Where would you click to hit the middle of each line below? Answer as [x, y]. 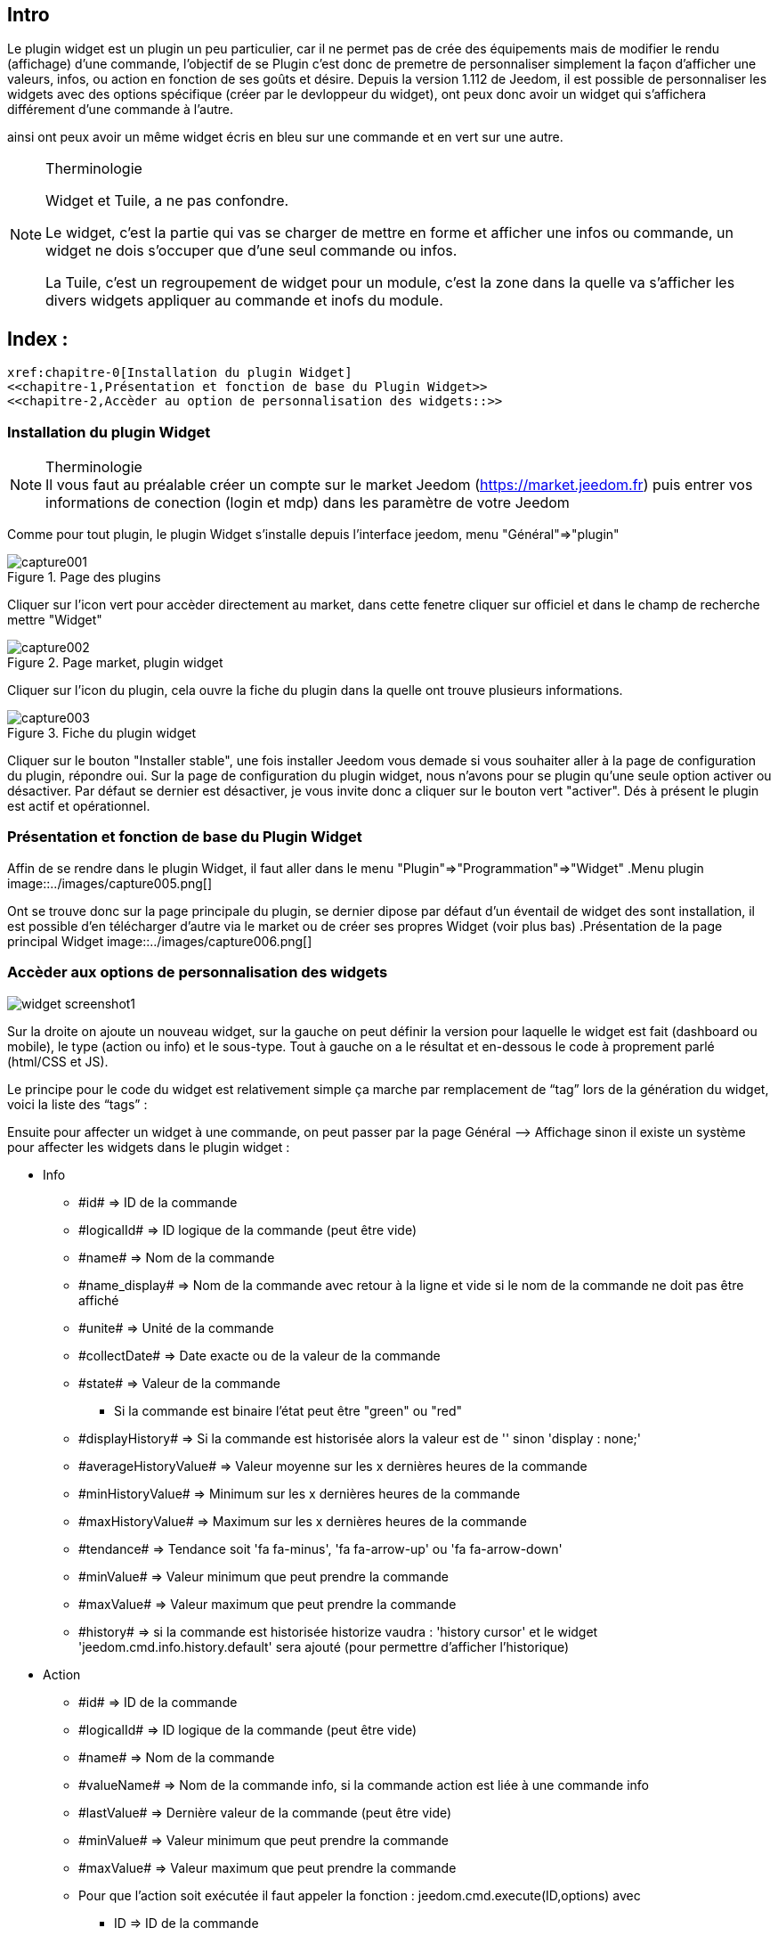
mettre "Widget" [55, 620]
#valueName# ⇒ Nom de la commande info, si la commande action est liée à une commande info [364, 1785]
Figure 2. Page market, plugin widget [115, 663]
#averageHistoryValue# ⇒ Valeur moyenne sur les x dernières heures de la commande [333, 1466]
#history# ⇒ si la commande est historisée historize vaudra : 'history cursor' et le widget [338, 1631]
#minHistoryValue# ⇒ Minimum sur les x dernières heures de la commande [300, 1493]
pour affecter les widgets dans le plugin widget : [149, 1147]
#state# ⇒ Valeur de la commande [179, 1383]
